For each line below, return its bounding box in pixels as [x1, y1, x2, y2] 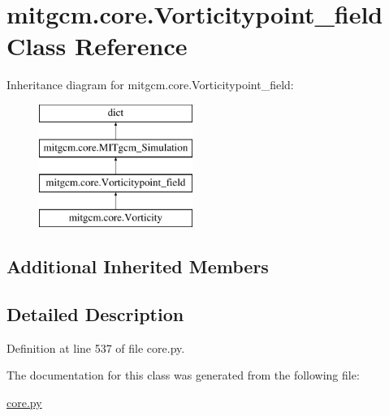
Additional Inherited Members [6, 254, 269, 279]
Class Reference [6, 29, 188, 62]
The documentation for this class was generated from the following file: [6, 367, 360, 384]
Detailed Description [6, 301, 184, 326]
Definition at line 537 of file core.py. [6, 339, 185, 356]
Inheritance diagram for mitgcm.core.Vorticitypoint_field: [6, 76, 294, 93]
